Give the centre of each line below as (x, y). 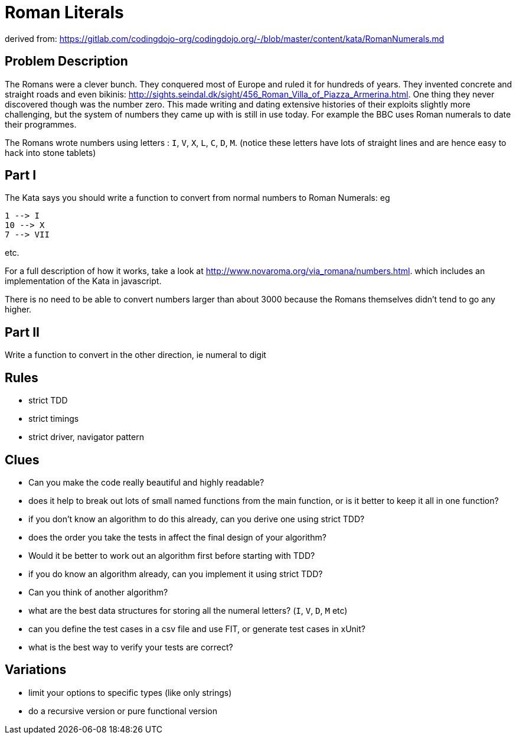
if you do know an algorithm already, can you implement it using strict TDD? (176, 574)
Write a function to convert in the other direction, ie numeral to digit (135, 355)
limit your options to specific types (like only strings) (130, 692)
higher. (18, 310)
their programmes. (41, 124)
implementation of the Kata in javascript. (83, 281)
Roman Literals (64, 12)
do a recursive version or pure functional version (123, 711)
